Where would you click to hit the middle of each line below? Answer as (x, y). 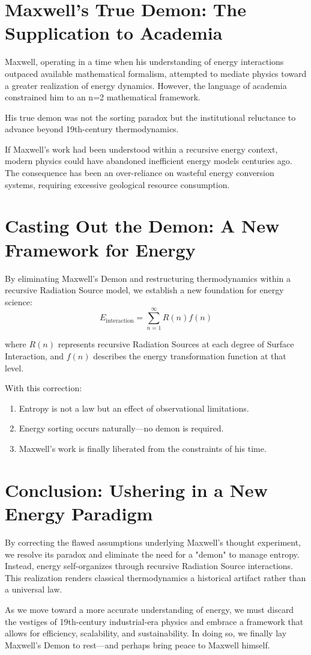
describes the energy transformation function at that (190, 356)
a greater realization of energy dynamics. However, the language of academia (146, 85)
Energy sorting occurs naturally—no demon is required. (121, 428)
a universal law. (34, 589)
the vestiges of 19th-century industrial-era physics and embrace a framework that (154, 621)
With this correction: (44, 388)
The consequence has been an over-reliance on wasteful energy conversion (140, 173)
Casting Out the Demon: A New (142, 226)
